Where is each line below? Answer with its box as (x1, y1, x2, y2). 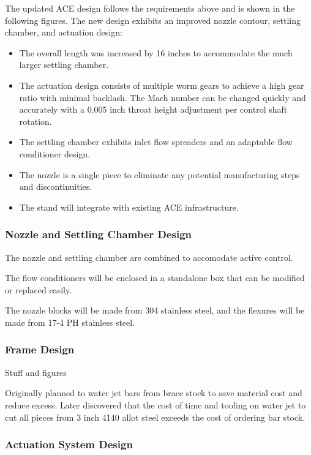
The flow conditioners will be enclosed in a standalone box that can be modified (5, 271, 305, 284)
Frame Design (5, 342, 75, 357)
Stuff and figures (5, 366, 67, 378)
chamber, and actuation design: (5, 26, 122, 39)
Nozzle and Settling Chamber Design (5, 227, 192, 242)
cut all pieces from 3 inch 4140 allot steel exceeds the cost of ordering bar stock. (5, 410, 305, 423)
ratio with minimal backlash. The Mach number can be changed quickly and (19, 91, 306, 103)
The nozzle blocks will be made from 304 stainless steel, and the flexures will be (5, 304, 305, 317)
